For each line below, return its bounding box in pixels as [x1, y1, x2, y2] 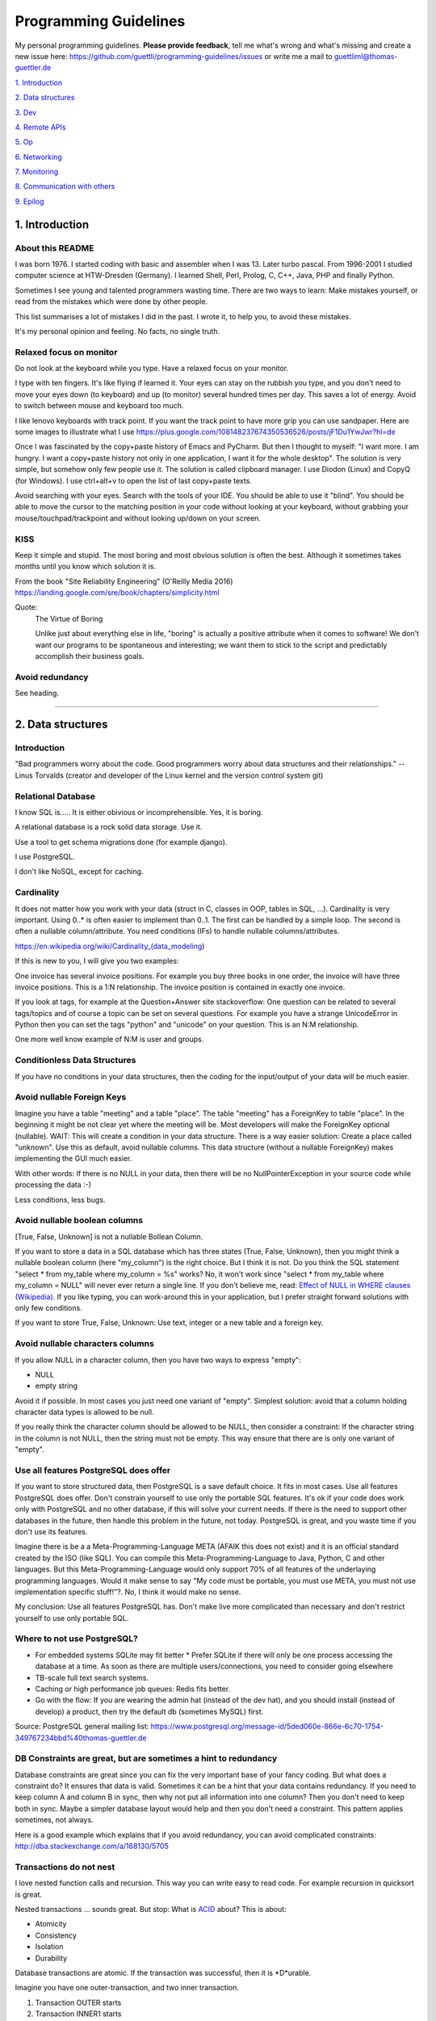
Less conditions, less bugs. [15, 1195, 106, 1205]
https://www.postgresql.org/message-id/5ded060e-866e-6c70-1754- [150, 1722, 384, 1732]
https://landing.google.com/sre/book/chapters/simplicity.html [15, 588, 220, 597]
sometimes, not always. [15, 1815, 94, 1825]
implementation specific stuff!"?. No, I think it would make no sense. [15, 1587, 241, 1597]
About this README [15, 243, 94, 254]
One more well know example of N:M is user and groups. [15, 1035, 204, 1044]
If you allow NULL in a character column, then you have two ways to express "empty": [15, 1355, 302, 1365]
